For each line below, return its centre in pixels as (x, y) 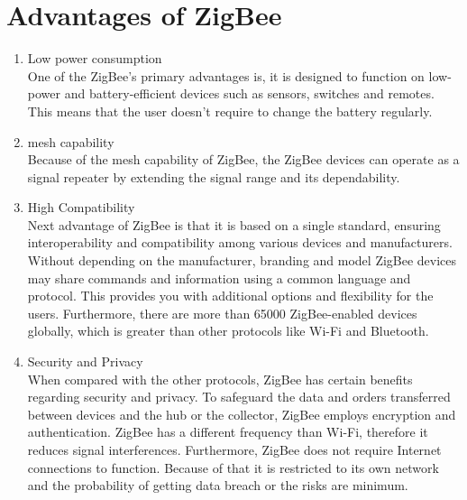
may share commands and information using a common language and (219, 278)
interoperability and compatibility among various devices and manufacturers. (240, 242)
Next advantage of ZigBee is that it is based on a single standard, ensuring (234, 224)
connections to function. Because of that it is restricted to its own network (233, 467)
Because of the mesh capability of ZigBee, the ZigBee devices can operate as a (243, 159)
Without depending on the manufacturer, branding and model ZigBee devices (242, 260)
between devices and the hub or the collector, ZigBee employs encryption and (242, 414)
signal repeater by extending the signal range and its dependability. (214, 176)
